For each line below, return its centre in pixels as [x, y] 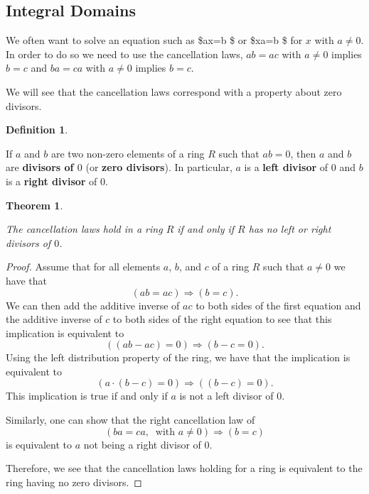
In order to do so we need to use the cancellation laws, [124, 54]
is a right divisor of [52, 181]
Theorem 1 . [34, 205]
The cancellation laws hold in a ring [84, 229]
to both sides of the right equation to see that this [222, 319]
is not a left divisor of [226, 396]
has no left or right [290, 229]
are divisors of [40, 167]
